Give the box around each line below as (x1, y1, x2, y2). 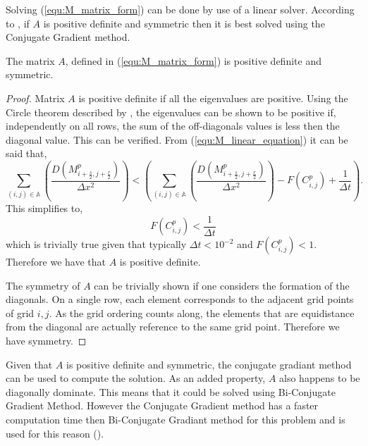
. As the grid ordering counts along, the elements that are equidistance (49, 305, 355, 320)
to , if (6, 16, 30, 30)
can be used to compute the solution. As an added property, (6, 371, 266, 385)
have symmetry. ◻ (6, 333, 87, 347)
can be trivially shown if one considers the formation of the (94, 278, 350, 292)
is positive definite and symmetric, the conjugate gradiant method (66, 357, 352, 371)
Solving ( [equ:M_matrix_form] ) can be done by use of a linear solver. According (6, 2, 355, 16)
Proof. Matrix (6, 90, 65, 105)
